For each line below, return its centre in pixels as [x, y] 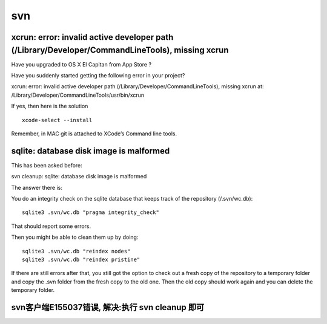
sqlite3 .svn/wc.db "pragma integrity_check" [91, 212]
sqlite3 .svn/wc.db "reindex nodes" [76, 251]
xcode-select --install [57, 120]
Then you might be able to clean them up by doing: [75, 237]
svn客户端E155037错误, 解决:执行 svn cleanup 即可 [108, 307]
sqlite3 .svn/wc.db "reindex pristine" [81, 260]
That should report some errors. [51, 226]
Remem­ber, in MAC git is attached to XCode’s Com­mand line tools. [94, 134]
